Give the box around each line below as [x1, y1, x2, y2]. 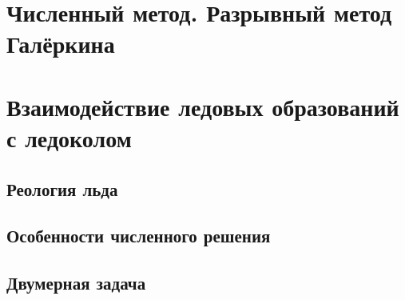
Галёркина [6, 27, 115, 60]
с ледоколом [6, 121, 132, 154]
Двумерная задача [6, 270, 146, 295]
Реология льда [6, 176, 118, 201]
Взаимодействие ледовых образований [6, 90, 399, 122]
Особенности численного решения [6, 223, 271, 248]
